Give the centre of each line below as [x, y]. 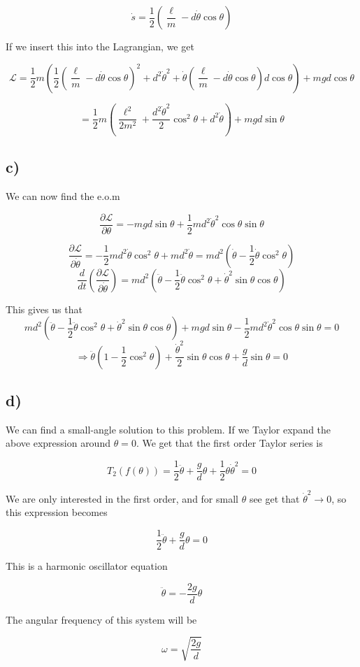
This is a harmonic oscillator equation [87, 566]
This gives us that [44, 309]
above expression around [58, 443]
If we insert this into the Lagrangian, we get [100, 46]
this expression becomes [57, 512]
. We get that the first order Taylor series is [229, 443]
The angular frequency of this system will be [101, 619]
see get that [274, 498]
